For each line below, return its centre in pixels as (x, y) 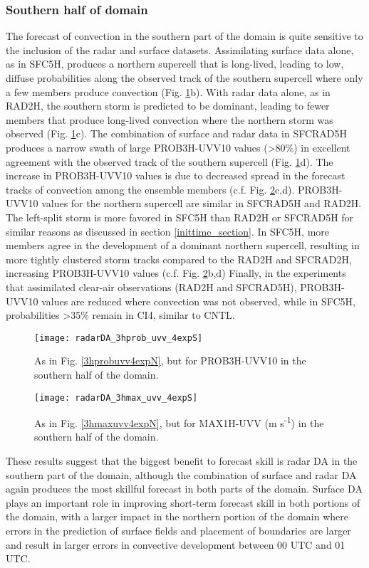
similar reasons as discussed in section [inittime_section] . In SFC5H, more (168, 231)
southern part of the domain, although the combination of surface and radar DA (181, 474)
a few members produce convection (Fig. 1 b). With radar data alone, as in (168, 91)
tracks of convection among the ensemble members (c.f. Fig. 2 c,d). (150, 189)
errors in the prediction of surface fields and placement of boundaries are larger (178, 530)
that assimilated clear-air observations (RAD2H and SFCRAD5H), (151, 286)
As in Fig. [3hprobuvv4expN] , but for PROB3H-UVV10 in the (170, 361)
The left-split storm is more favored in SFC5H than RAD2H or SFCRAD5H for (180, 217)
